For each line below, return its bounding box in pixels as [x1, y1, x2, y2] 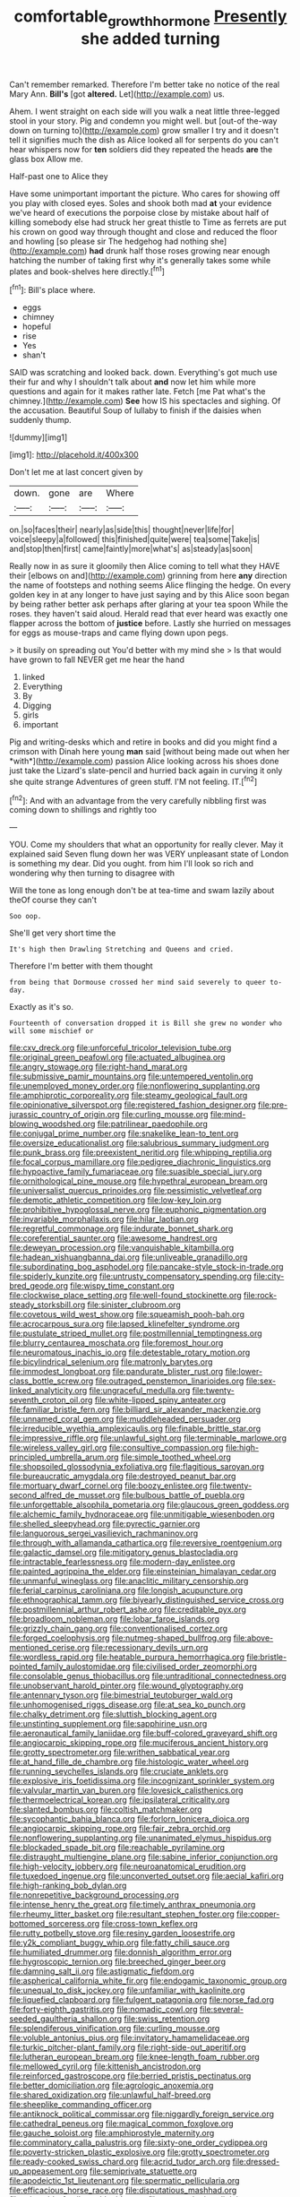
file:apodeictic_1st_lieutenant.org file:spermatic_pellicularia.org [9, 2175, 240, 2186]
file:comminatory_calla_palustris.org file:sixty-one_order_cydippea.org [9, 2137, 269, 2148]
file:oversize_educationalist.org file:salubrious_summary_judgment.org [9, 1138, 270, 1149]
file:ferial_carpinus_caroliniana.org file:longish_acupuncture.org [9, 1585, 244, 1596]
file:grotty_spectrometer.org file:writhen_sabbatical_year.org [9, 1747, 230, 1758]
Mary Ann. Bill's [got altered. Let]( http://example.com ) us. [9, 88, 226, 99]
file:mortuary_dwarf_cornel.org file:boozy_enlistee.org [9, 1480, 208, 1491]
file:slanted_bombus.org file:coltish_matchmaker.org [9, 1804, 203, 1815]
